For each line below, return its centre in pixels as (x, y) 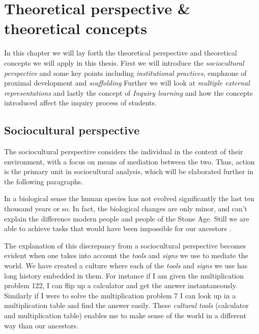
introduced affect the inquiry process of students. (80, 103)
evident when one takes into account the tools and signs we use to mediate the (126, 255)
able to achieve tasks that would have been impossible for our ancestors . (118, 228)
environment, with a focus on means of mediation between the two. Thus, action (129, 161)
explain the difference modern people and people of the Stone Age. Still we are (127, 218)
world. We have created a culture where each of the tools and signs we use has (126, 266)
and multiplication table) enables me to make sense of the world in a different (125, 315)
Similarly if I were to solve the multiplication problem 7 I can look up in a (120, 295)
